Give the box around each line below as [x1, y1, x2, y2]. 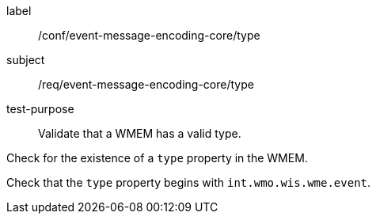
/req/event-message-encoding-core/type [38, 78, 254, 91]
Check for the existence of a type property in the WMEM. [6, 151, 308, 165]
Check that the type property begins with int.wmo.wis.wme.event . [6, 176, 371, 189]
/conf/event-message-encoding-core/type [38, 28, 260, 42]
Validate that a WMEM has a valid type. [38, 127, 241, 140]
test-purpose [6, 102, 74, 116]
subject [6, 53, 45, 66]
